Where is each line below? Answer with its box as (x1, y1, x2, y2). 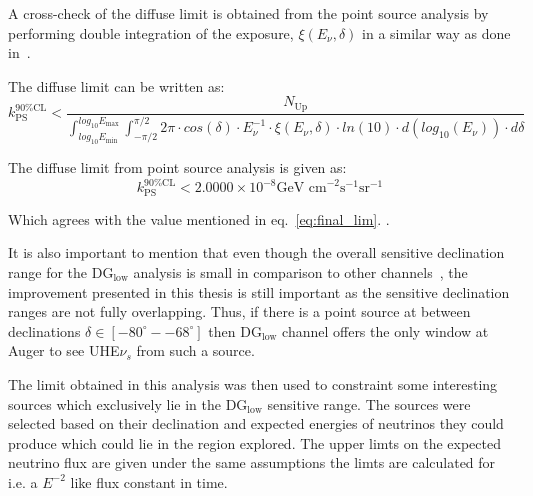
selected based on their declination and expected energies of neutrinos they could (8, 413, 504, 434)
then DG (208, 320, 262, 341)
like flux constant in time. (70, 471, 228, 492)
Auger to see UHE (8, 340, 120, 361)
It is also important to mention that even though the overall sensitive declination (8, 242, 505, 263)
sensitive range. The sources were (267, 393, 471, 414)
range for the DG (8, 261, 114, 282)
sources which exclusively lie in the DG (8, 393, 248, 414)
